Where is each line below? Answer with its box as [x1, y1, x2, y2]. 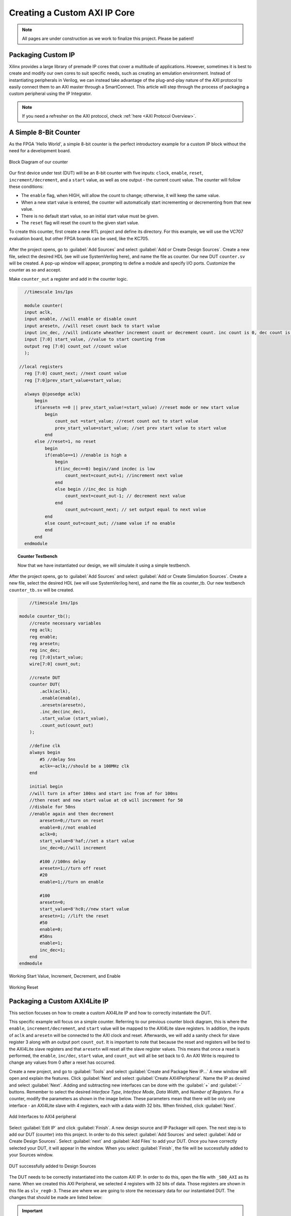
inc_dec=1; [39, 947, 65, 953]
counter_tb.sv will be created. [9, 587, 75, 593]
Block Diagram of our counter [9, 159, 68, 165]
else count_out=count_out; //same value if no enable [44, 520, 176, 526]
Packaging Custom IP [9, 51, 75, 59]
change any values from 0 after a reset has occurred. [9, 1059, 116, 1065]
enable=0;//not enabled [39, 824, 97, 830]
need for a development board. [9, 148, 71, 154]
